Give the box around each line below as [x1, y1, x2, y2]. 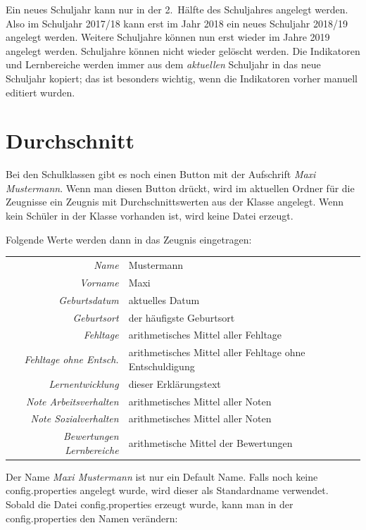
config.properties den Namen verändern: [6, 510, 178, 525]
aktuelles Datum [128, 292, 200, 307]
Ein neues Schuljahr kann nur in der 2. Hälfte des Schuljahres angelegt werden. [6, 2, 348, 16]
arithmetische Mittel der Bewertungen [128, 435, 293, 450]
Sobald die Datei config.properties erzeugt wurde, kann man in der [6, 497, 294, 512]
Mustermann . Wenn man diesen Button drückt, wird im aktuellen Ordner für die [6, 180, 355, 195]
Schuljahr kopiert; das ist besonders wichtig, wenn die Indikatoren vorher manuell [6, 70, 358, 85]
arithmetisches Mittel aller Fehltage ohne [128, 345, 305, 360]
